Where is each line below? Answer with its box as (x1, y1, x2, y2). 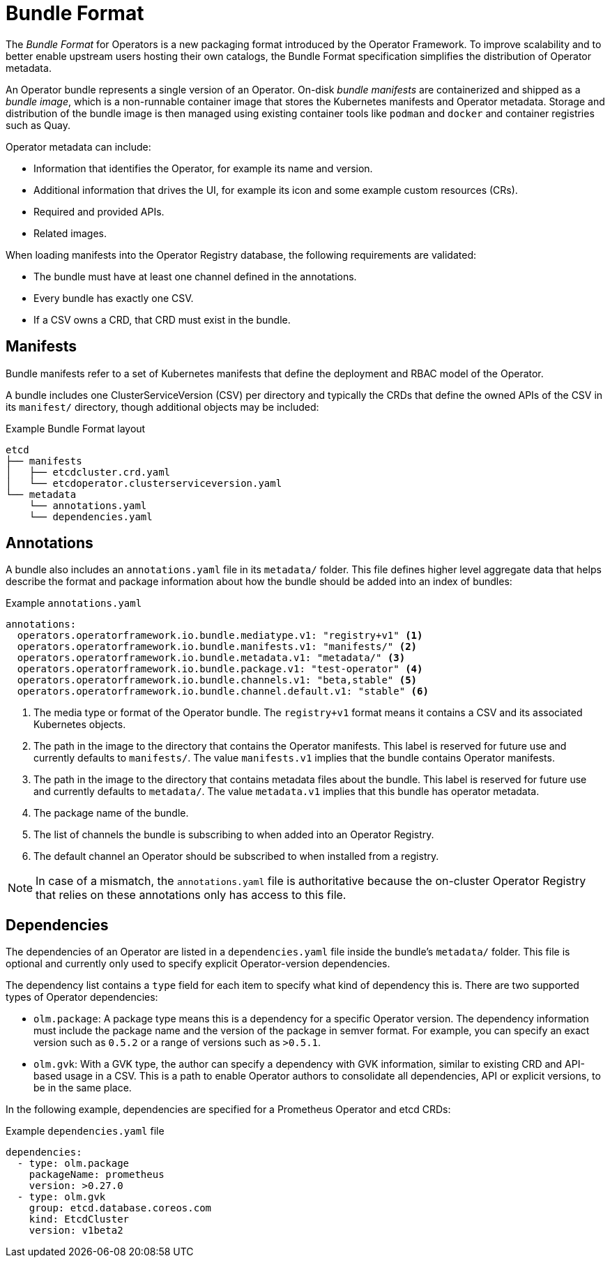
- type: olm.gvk (17, 1191, 106, 1203)
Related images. (33, 227, 107, 239)
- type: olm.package (17, 1158, 130, 1170)
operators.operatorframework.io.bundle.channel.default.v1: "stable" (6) (17, 686, 429, 697)
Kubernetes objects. (33, 718, 126, 731)
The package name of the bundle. (33, 807, 189, 819)
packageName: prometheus (29, 1169, 165, 1181)
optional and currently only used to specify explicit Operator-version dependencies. (6, 958, 390, 970)
